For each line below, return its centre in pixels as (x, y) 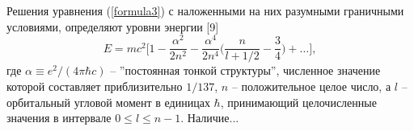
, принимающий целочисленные (298, 102)
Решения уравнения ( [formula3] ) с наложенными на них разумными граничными (205, 10)
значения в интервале (59, 118)
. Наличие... (210, 118)
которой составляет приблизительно (95, 86)
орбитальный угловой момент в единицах (108, 102)
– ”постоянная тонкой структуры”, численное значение (245, 70)
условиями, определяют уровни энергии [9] (113, 26)
